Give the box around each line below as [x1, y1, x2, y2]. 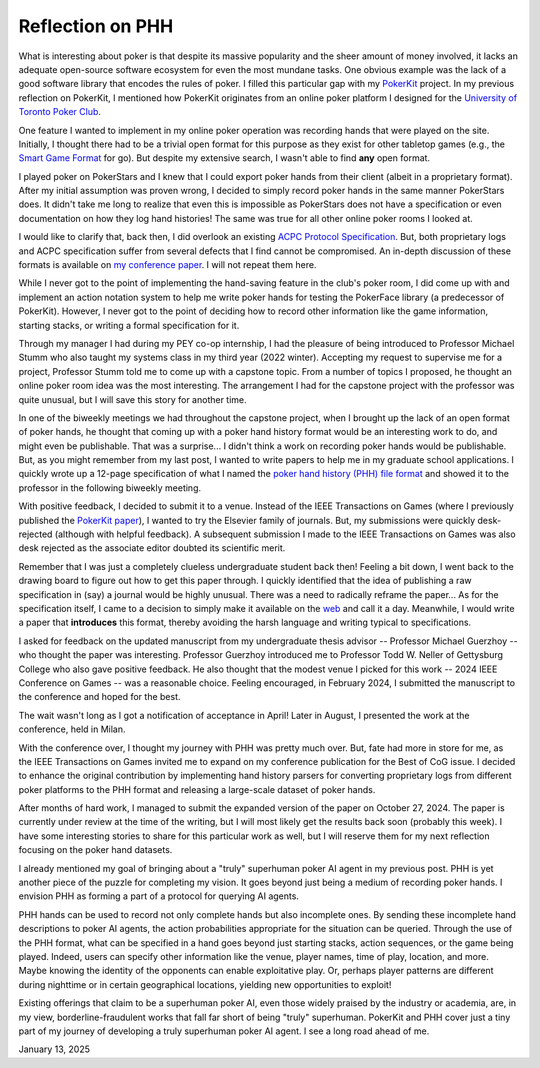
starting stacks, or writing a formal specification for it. [18, 319, 240, 331]
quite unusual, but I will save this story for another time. [18, 393, 247, 405]
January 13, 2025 [18, 1043, 90, 1055]
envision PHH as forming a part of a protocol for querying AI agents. [18, 890, 300, 902]
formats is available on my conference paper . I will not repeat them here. [18, 259, 317, 271]
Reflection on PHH [18, 15, 174, 37]
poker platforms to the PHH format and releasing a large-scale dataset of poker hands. [18, 783, 376, 795]
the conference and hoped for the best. [18, 691, 181, 703]
